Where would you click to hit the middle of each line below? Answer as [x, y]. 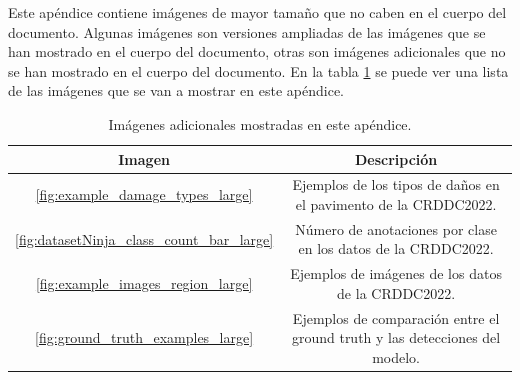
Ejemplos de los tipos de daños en [396, 184]
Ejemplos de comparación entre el [396, 317]
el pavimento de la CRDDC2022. [396, 204]
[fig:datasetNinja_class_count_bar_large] [144, 238]
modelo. [396, 356]
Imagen [144, 158]
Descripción [396, 158]
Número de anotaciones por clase [396, 228]
